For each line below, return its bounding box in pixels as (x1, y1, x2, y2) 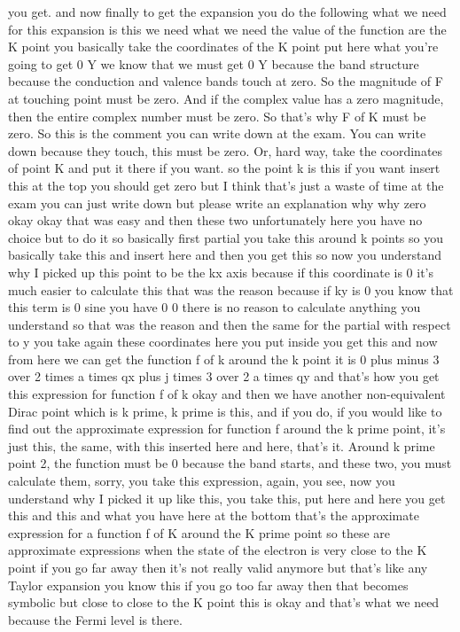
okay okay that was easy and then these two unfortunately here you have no (8, 211, 423, 230)
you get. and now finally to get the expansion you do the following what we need (8, 3, 447, 20)
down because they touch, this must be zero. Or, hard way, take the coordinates (8, 141, 443, 160)
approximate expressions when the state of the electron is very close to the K (8, 541, 427, 559)
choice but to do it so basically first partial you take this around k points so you (8, 228, 443, 246)
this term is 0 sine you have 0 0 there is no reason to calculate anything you (8, 298, 421, 316)
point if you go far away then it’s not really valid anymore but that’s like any (8, 558, 428, 576)
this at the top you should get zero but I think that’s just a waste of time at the (8, 176, 444, 194)
